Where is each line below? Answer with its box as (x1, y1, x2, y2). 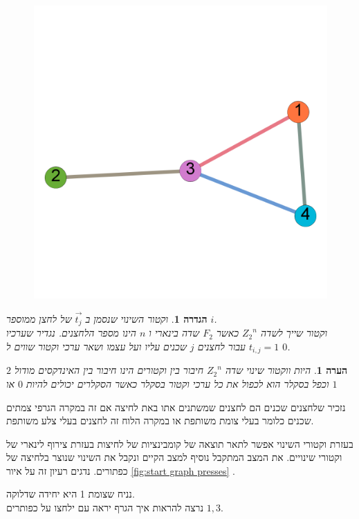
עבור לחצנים (197, 339, 246, 353)
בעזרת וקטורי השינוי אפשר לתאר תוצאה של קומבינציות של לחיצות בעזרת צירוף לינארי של (6, 436, 353, 451)
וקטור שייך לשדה (260, 325, 327, 340)
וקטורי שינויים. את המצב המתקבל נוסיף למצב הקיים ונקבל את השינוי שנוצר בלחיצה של (6, 450, 342, 464)
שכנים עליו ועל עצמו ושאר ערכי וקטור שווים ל (6, 339, 187, 353)
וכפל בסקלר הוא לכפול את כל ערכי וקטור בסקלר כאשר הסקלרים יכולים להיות (26, 376, 329, 390)
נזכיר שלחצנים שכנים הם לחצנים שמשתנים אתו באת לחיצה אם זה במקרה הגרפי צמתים (6, 399, 346, 414)
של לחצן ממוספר (6, 311, 72, 325)
